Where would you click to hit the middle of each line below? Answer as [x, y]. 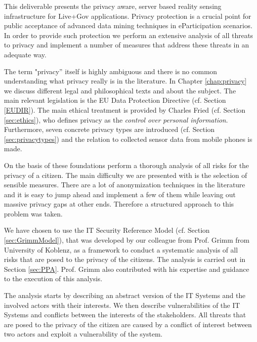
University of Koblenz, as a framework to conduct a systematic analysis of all [121, 249]
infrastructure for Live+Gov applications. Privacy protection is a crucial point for [128, 16]
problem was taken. [33, 213]
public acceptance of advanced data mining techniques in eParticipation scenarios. [128, 25]
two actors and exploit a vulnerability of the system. [83, 334]
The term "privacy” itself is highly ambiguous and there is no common [111, 71]
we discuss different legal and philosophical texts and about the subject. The [120, 90]
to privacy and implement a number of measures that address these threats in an [127, 45]
